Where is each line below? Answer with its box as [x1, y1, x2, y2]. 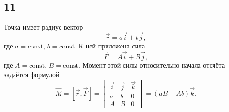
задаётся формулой [4, 69, 60, 80]
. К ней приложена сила [75, 41, 145, 51]
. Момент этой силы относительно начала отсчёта [78, 60, 225, 70]
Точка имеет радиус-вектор [4, 22, 83, 32]
